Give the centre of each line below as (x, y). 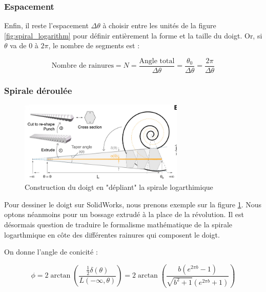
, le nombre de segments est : (94, 45)
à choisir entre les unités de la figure (159, 25)
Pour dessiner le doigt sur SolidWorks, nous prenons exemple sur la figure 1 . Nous (133, 204)
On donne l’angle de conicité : (51, 252)
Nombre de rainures (83, 66)
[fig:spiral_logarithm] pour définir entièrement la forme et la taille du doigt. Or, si (133, 35)
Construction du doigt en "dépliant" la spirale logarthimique (119, 187)
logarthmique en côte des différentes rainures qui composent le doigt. (112, 234)
